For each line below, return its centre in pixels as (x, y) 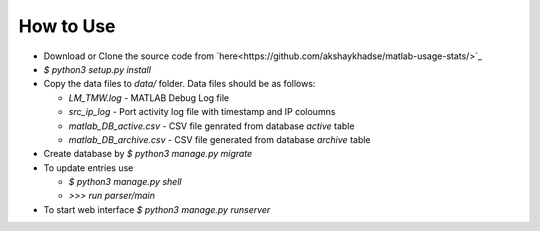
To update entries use (88, 167)
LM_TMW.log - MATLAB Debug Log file (149, 97)
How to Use (67, 26)
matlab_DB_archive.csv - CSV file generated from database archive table (219, 139)
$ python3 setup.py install (97, 69)
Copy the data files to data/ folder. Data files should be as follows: (179, 84)
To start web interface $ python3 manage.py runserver (157, 209)
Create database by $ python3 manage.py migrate (148, 154)
